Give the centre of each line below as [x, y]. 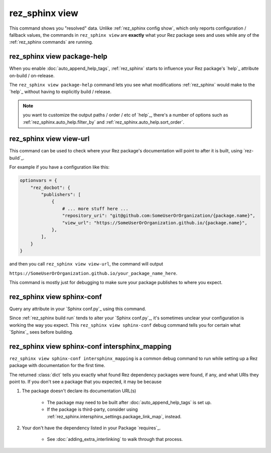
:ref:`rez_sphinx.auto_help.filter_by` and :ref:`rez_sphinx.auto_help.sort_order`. [104, 122]
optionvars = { [38, 180]
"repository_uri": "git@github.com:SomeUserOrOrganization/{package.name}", [159, 216]
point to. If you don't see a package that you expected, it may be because [85, 382]
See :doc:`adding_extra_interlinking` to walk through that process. [115, 439]
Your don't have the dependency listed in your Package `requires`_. [91, 428]
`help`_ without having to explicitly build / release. [60, 92]
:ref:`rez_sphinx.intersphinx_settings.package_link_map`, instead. [114, 416]
